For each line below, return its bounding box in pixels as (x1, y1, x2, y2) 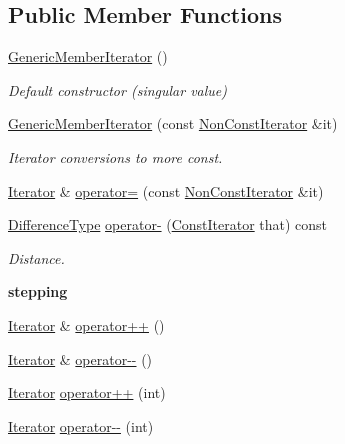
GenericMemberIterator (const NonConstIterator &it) (8, 113, 338, 134)
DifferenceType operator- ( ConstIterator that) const (8, 214, 328, 235)
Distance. (8, 247, 65, 268)
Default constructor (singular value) (8, 79, 228, 100)
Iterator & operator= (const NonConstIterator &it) (8, 180, 324, 201)
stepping (8, 281, 68, 302)
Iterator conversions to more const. (8, 146, 223, 167)
